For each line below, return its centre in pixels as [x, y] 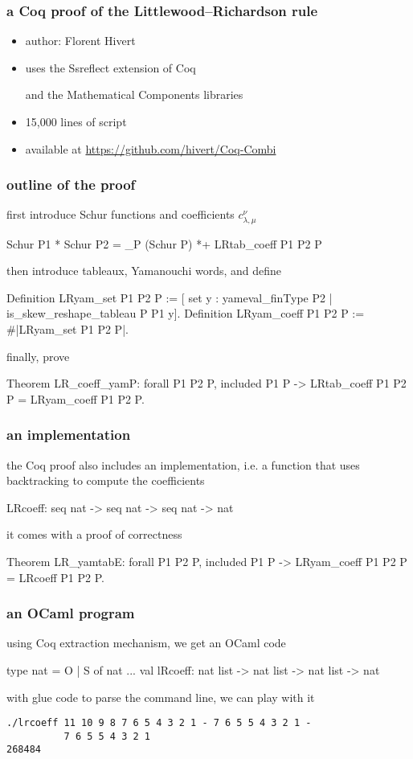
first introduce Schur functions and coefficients [121, 214]
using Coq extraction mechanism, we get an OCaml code [146, 643]
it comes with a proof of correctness [94, 534]
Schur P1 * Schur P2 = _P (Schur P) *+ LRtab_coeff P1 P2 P [164, 243]
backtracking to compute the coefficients [106, 480]
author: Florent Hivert [80, 41]
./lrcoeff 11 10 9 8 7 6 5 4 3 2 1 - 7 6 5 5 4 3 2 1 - [159, 723]
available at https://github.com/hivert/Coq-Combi [151, 148]
